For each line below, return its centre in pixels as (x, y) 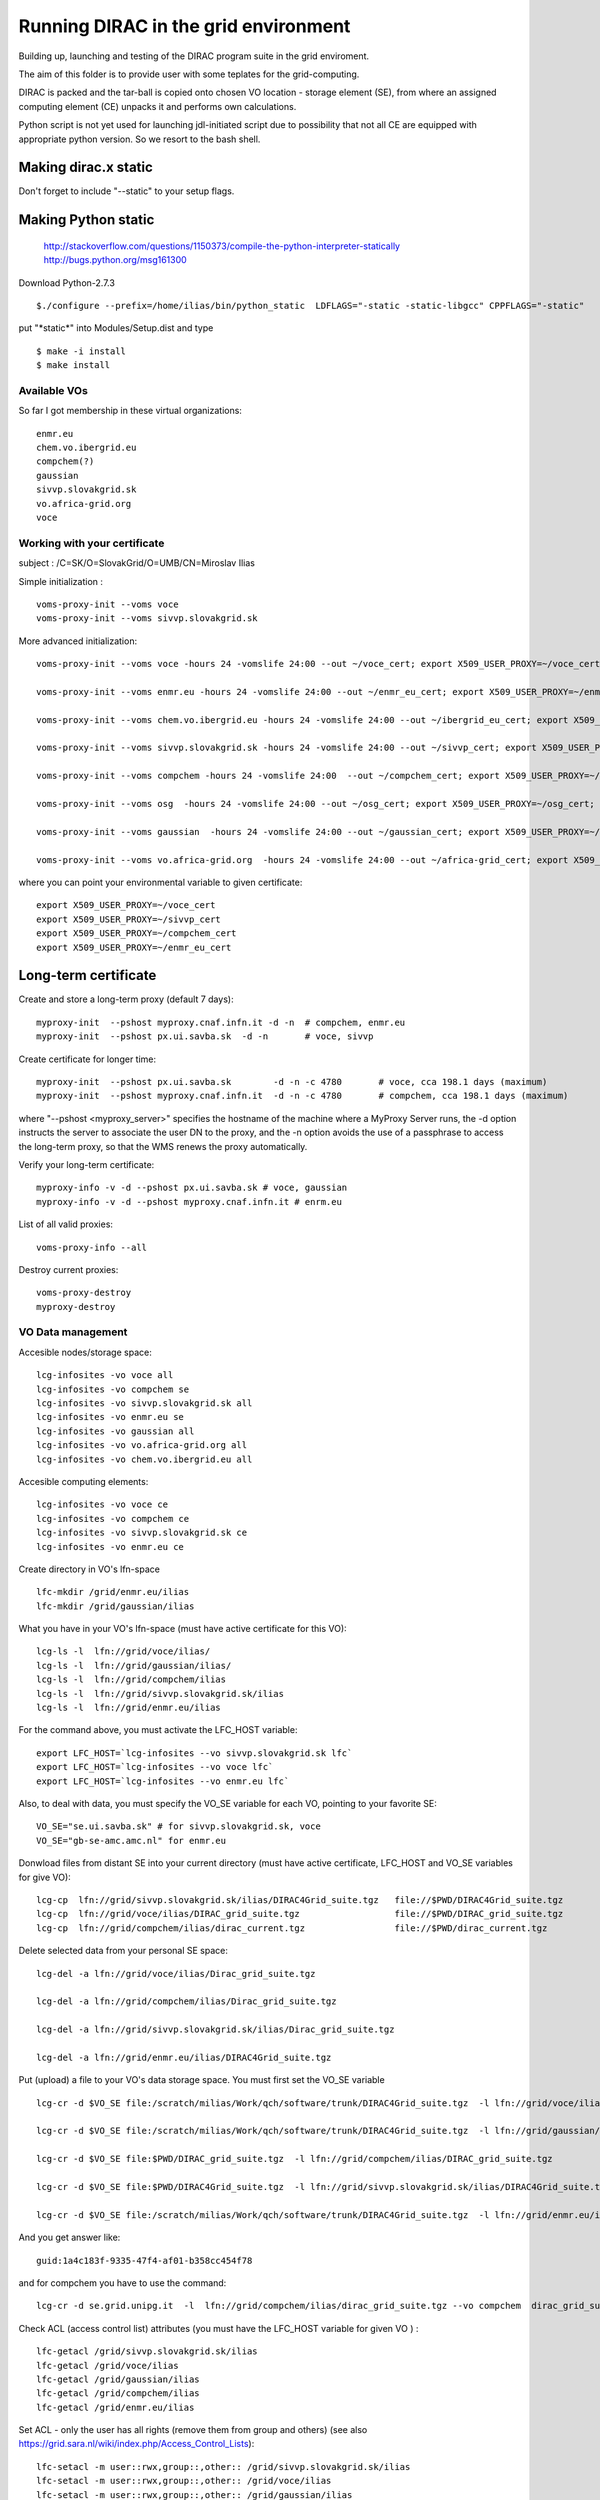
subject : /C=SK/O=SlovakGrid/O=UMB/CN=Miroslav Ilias (136, 563)
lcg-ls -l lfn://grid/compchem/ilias (131, 1679)
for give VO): (45, 1877)
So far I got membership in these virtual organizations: (130, 411)
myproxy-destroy (76, 1306)
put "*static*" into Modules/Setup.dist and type (116, 328)
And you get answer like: (69, 2237)
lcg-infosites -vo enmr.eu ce (110, 1546)
